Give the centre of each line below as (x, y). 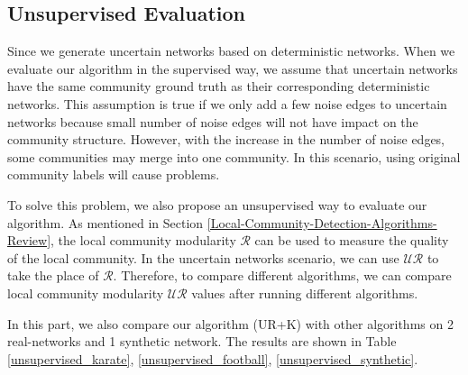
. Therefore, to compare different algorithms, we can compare (282, 275)
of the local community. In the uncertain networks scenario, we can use (203, 257)
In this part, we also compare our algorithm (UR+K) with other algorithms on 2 (230, 323)
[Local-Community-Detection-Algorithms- (322, 222)
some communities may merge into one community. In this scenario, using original (234, 156)
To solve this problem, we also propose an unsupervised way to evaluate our (217, 204)
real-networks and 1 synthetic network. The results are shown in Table (202, 341)
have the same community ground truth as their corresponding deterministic (219, 86)
